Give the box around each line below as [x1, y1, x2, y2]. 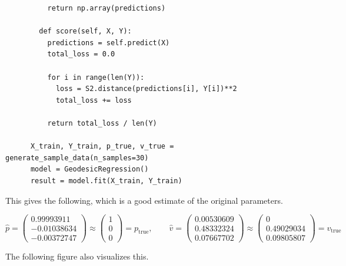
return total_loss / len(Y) [47, 119, 157, 127]
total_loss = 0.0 [47, 50, 115, 59]
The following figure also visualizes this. [5, 250, 149, 262]
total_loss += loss [55, 96, 132, 105]
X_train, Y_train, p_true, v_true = [30, 142, 174, 151]
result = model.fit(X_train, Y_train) [30, 176, 182, 185]
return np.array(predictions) [47, 4, 166, 12]
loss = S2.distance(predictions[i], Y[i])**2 [55, 85, 237, 93]
